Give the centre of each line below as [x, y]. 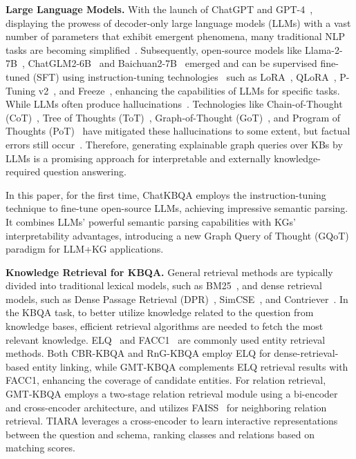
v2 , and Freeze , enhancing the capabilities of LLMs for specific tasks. [189, 90]
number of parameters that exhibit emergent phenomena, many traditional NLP [176, 36]
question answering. [85, 172]
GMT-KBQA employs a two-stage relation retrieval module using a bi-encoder [172, 394]
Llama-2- [324, 49]
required [23, 172]
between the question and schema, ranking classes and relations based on [160, 434]
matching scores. [40, 448]
